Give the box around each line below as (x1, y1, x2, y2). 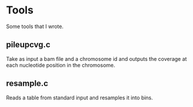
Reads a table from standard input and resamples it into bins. (6, 94, 154, 101)
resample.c (6, 78, 49, 88)
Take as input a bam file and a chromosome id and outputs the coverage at (6, 55, 187, 62)
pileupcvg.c (6, 40, 51, 50)
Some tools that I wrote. (6, 23, 64, 30)
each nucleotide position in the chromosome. (6, 61, 116, 68)
